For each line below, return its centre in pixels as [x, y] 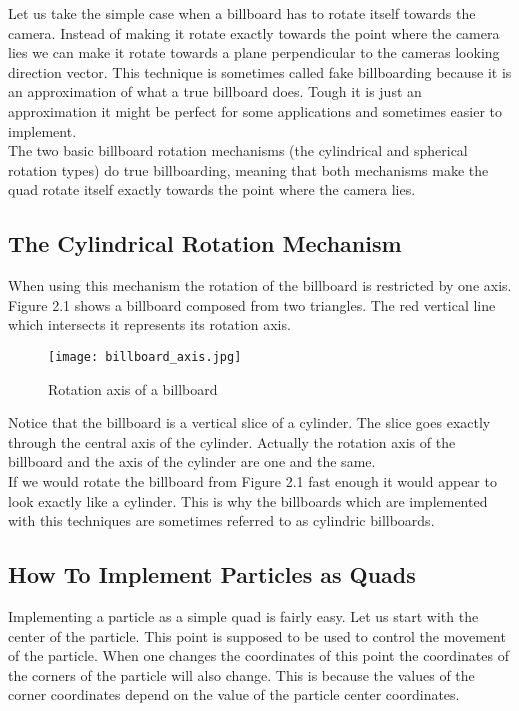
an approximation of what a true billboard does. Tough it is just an [215, 91]
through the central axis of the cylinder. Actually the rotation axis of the [232, 441]
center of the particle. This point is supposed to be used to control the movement [257, 635]
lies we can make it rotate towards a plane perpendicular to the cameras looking [254, 52]
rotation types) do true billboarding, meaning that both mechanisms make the [248, 169]
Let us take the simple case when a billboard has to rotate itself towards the [242, 13]
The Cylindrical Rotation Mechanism [205, 243]
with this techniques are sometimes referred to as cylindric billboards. [221, 520]
